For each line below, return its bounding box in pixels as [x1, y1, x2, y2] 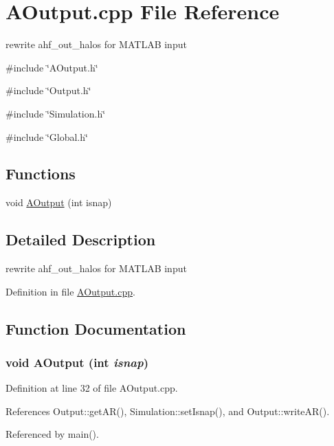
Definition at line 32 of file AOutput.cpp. [5, 381, 178, 395]
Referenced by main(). [5, 427, 99, 441]
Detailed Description [5, 229, 156, 250]
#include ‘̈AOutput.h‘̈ [5, 60, 98, 74]
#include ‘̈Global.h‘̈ [5, 129, 88, 144]
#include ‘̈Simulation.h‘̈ [5, 106, 106, 120]
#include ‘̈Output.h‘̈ [5, 83, 91, 98]
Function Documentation [5, 317, 186, 339]
